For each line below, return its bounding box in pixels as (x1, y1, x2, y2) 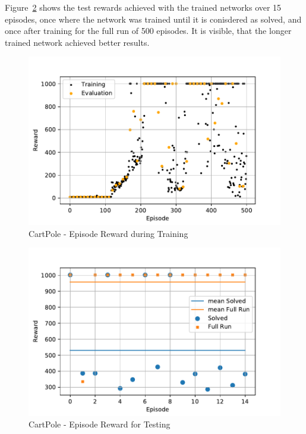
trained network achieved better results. (5, 36, 150, 48)
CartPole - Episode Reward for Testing (29, 418, 171, 430)
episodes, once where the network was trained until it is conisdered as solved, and (5, 13, 302, 25)
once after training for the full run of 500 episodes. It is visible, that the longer (5, 24, 292, 37)
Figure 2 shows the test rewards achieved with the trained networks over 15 (5, 1, 282, 13)
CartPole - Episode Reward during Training (29, 227, 188, 239)
